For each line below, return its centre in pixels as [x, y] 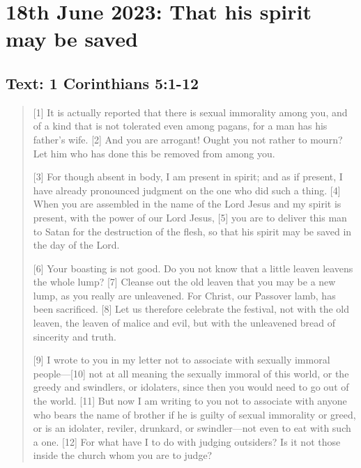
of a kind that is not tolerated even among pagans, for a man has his [180, 126]
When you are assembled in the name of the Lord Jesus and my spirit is [187, 204]
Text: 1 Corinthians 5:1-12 [102, 83]
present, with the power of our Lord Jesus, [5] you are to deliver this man [190, 217]
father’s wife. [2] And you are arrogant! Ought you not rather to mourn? [188, 139]
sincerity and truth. [75, 336]
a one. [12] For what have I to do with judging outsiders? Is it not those [187, 441]
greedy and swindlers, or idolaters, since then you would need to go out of [191, 387]
